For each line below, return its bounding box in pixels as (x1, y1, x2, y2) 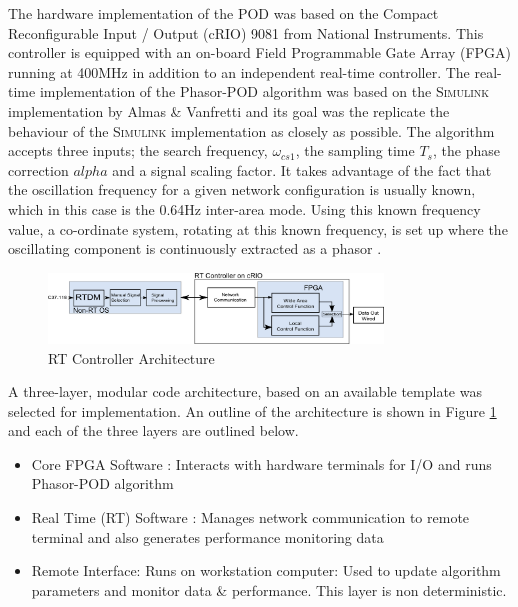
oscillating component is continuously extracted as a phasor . (8, 238, 382, 259)
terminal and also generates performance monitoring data (31, 526, 384, 547)
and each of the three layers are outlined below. (8, 420, 299, 441)
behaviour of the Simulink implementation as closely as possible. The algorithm (8, 120, 495, 141)
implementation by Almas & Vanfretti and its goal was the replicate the (8, 100, 450, 121)
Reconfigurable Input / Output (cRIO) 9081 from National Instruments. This (8, 22, 484, 43)
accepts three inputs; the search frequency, (8, 140, 268, 161)
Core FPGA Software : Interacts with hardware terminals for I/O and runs (31, 453, 492, 474)
